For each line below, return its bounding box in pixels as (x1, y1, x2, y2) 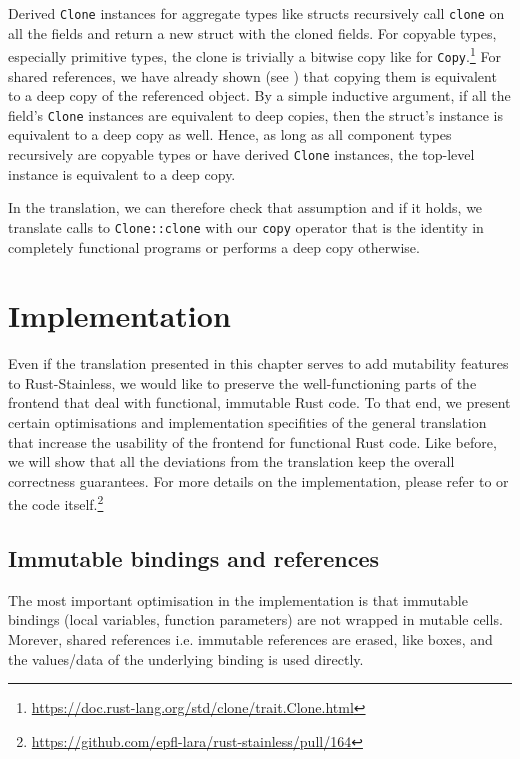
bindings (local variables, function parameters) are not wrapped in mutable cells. (8, 609, 503, 630)
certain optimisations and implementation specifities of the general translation (8, 412, 487, 432)
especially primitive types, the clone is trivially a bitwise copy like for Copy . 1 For (8, 43, 501, 66)
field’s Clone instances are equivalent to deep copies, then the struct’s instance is (8, 104, 503, 125)
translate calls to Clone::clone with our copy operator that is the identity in (8, 216, 484, 237)
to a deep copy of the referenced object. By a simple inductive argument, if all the (8, 85, 511, 106)
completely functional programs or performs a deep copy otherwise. (8, 236, 420, 257)
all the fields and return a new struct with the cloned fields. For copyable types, (8, 22, 497, 43)
